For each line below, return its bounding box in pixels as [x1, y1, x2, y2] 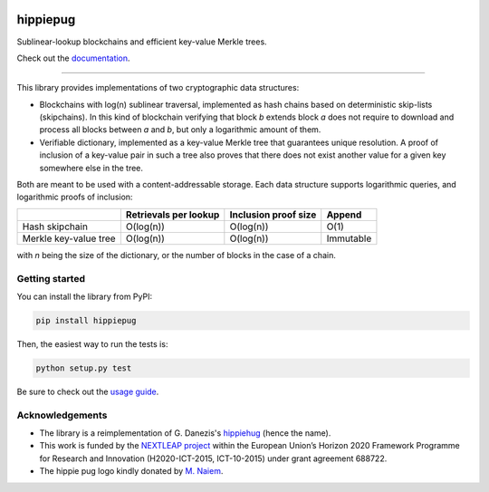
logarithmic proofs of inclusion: [16, 191, 133, 203]
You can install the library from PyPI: [16, 291, 153, 302]
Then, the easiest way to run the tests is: [16, 338, 168, 349]
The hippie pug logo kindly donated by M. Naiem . [39, 466, 224, 477]
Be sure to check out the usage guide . [16, 386, 159, 397]
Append [326, 208, 362, 221]
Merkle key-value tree [22, 232, 117, 245]
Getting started [16, 272, 86, 285]
